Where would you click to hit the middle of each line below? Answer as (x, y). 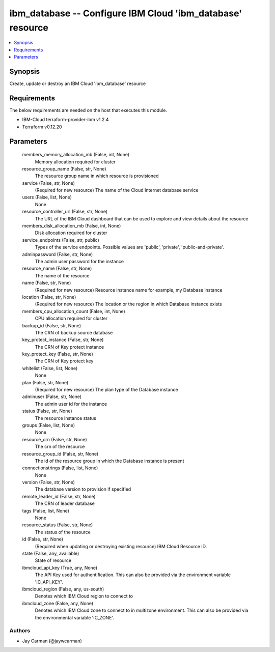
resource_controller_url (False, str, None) (65, 212)
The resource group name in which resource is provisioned (97, 176)
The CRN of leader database (65, 503)
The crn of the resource (60, 447)
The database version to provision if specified (83, 489)
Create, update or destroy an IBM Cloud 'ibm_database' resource (78, 83)
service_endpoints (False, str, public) (61, 240)
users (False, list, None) (47, 197)
